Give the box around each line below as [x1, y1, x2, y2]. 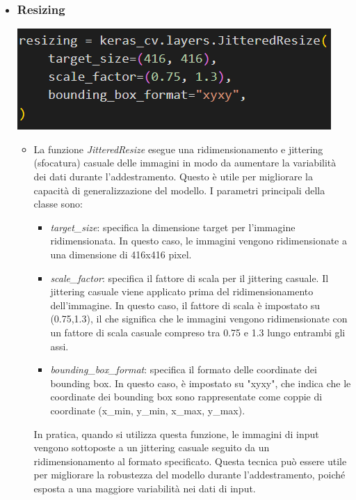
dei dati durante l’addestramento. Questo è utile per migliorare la [33, 169, 313, 183]
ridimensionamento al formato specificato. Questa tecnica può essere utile [33, 453, 347, 468]
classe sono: [33, 196, 83, 211]
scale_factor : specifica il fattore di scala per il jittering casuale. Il [50, 270, 329, 285]
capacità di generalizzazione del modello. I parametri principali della [33, 182, 325, 197]
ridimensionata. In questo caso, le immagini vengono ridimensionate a [50, 233, 347, 248]
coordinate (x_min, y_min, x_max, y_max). [50, 403, 245, 417]
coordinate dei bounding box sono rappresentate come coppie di [50, 389, 323, 404]
